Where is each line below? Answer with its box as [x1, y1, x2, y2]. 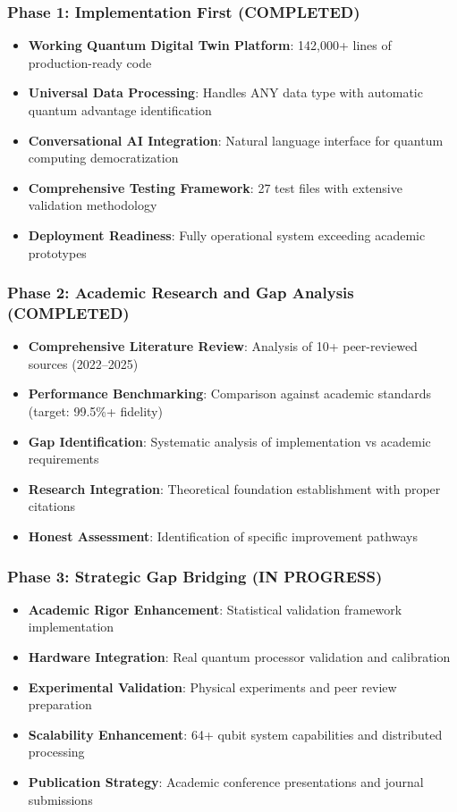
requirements [28, 449, 99, 468]
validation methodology [28, 196, 157, 214]
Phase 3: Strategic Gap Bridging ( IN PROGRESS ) [7, 565, 383, 587]
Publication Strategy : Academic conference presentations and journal [28, 773, 424, 791]
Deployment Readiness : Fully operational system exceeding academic [28, 225, 426, 244]
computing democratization [28, 148, 179, 167]
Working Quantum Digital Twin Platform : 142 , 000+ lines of [28, 36, 392, 54]
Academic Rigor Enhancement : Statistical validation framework [28, 599, 402, 618]
